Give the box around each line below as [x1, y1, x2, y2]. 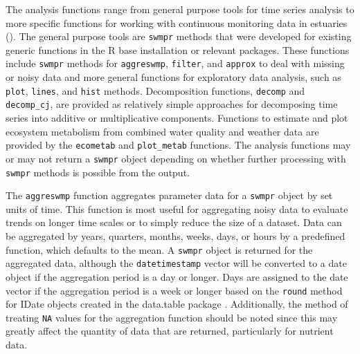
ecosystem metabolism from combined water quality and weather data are [6, 124, 319, 138]
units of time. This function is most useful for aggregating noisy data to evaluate [6, 201, 348, 216]
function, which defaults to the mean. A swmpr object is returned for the [6, 242, 313, 257]
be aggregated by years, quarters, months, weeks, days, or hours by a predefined [6, 229, 345, 243]
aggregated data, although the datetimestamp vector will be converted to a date [6, 256, 347, 270]
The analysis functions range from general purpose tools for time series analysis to [6, 2, 354, 16]
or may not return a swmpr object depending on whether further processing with [6, 151, 346, 165]
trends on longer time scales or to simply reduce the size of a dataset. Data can [6, 215, 342, 230]
